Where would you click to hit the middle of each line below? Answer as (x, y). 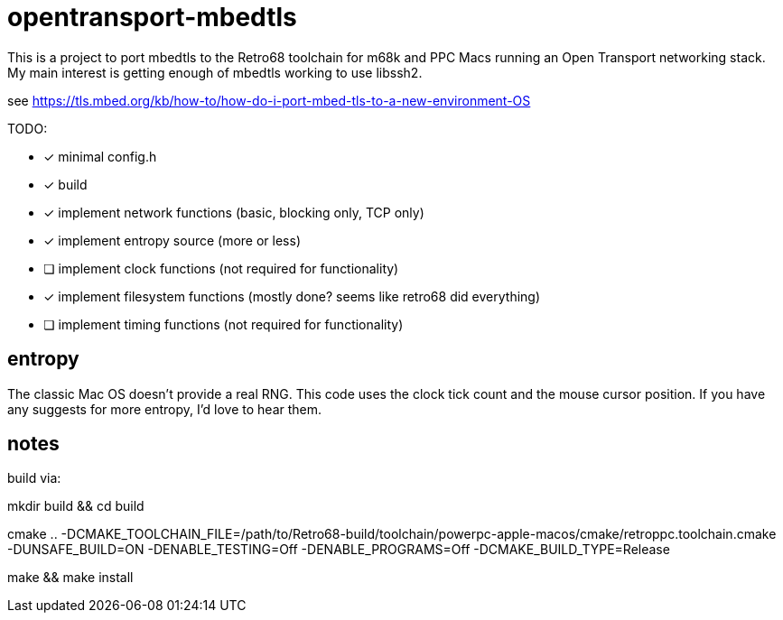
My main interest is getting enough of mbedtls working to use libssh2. (215, 72)
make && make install (70, 578)
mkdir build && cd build (76, 506)
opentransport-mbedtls (152, 17)
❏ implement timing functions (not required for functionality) (224, 324)
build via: (34, 478)
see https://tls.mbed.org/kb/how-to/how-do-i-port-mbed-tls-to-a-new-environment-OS (269, 100)
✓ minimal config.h (100, 156)
